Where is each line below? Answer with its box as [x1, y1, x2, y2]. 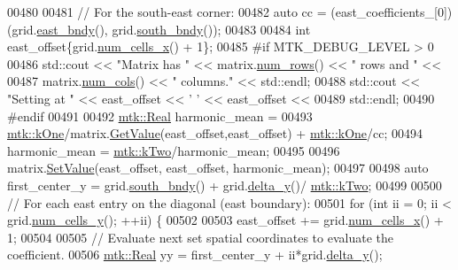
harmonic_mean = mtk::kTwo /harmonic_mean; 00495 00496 [7, 141, 340, 159]
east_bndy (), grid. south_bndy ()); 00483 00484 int [36, 19, 311, 38]
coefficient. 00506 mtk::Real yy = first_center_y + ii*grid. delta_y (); [7, 245, 383, 264]
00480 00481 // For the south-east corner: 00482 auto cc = [7, 3, 327, 20]
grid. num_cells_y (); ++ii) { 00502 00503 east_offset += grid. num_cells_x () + [7, 211, 444, 229]
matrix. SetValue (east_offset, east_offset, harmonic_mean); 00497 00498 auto [7, 158, 429, 177]
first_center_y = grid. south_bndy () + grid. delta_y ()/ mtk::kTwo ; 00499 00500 [7, 175, 442, 194]
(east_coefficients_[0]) [330, 3, 453, 20]
